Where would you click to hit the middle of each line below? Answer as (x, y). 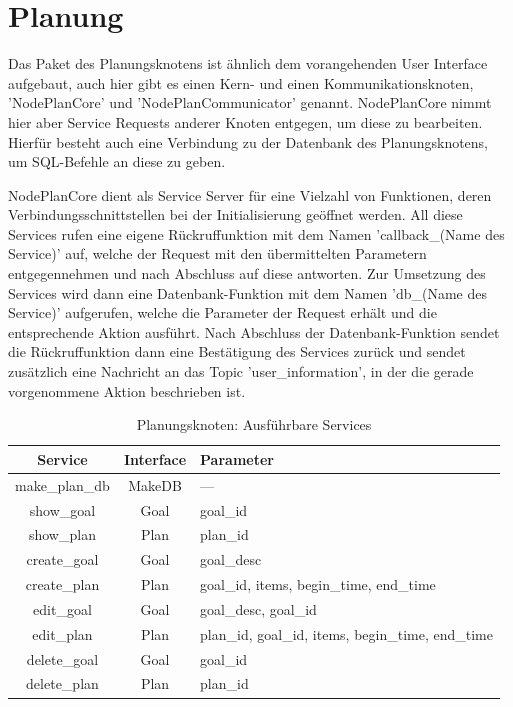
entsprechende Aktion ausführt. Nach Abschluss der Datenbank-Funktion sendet (254, 331)
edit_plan (62, 633)
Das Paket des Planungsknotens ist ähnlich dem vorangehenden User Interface (248, 63)
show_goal (62, 509)
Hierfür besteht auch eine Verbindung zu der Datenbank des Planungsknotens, (248, 141)
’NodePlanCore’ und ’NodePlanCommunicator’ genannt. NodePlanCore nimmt (250, 102)
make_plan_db (62, 484)
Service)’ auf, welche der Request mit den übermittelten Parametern (217, 253)
